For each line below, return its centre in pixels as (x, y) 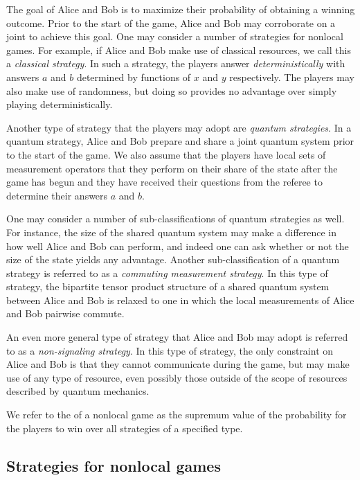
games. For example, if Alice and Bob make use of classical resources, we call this (179, 50)
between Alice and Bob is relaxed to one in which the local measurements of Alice (180, 300)
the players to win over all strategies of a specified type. (125, 428)
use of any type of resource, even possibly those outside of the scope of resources (177, 377)
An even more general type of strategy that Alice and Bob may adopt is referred (177, 337)
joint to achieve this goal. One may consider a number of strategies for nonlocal (175, 36)
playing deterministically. (60, 104)
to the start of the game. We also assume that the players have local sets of (166, 154)
